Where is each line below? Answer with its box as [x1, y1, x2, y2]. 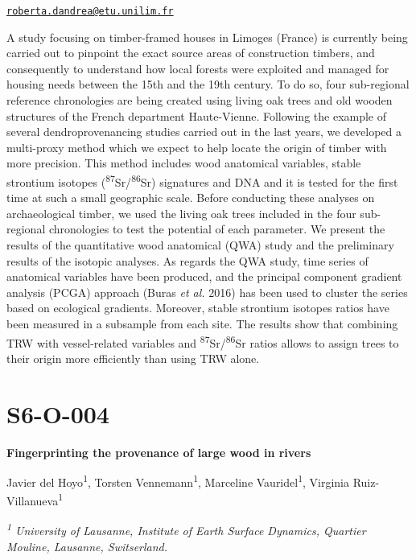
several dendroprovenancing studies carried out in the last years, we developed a [6, 123, 402, 140]
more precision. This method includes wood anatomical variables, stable [6, 154, 361, 171]
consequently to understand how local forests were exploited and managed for [6, 60, 389, 76]
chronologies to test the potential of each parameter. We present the [48, 220, 385, 237]
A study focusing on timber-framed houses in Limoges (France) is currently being [6, 28, 408, 45]
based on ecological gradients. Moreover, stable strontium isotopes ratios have [6, 299, 389, 316]
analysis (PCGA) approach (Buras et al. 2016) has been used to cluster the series [6, 283, 408, 300]
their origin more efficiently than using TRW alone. [6, 349, 260, 366]
